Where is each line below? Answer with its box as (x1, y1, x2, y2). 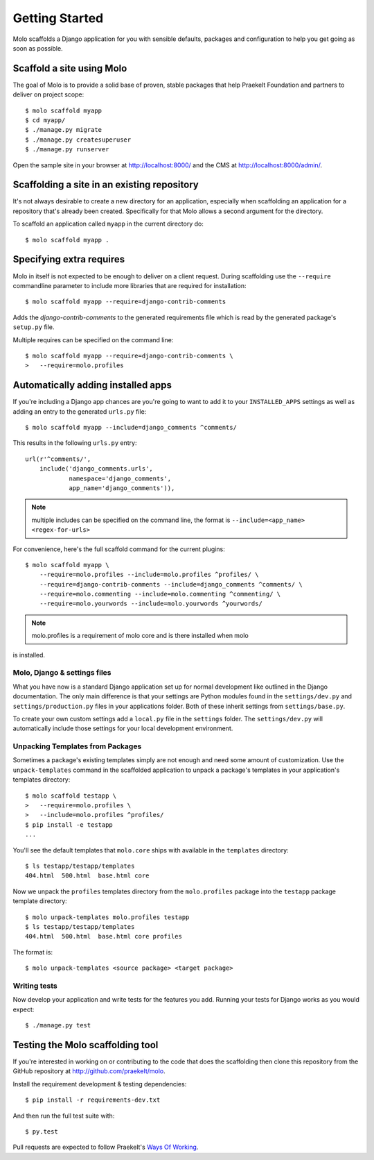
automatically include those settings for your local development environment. (12, 724, 233, 732)
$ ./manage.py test (25, 1021, 91, 1029)
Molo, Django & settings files (12, 668, 112, 678)
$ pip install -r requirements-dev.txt (25, 1096, 161, 1104)
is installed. (12, 650, 45, 659)
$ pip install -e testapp (25, 821, 114, 829)
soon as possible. (12, 44, 63, 52)
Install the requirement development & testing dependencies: (12, 1079, 187, 1088)
